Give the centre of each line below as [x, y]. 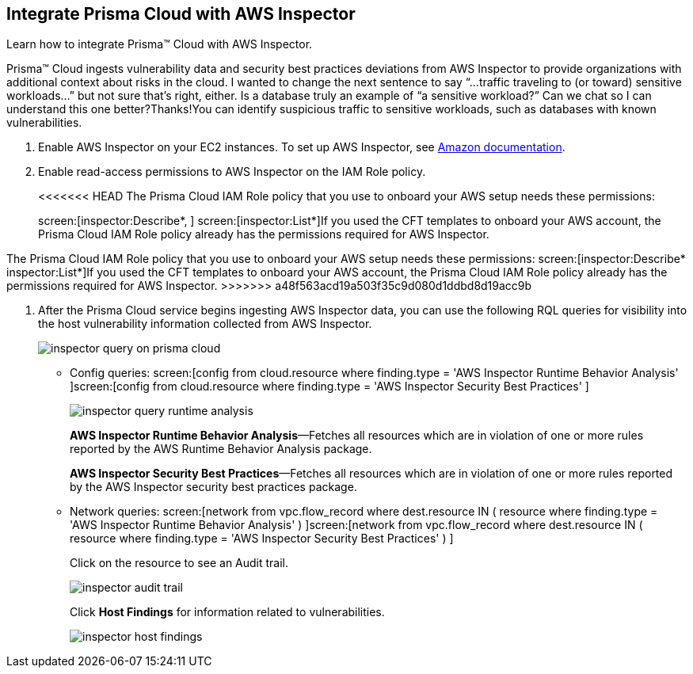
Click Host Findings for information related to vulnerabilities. [227, 612]
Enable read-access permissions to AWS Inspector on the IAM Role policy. [232, 172]
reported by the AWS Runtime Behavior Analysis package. [221, 449]
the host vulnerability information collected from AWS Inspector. [205, 324]
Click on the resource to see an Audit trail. [179, 563]
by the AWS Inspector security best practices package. [213, 487]
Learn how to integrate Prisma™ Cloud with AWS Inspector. [160, 44]
